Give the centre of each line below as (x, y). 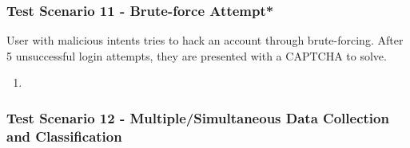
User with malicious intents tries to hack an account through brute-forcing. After (205, 40)
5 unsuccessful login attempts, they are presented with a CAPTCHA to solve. (197, 55)
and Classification (64, 136)
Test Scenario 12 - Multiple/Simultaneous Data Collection (198, 117)
